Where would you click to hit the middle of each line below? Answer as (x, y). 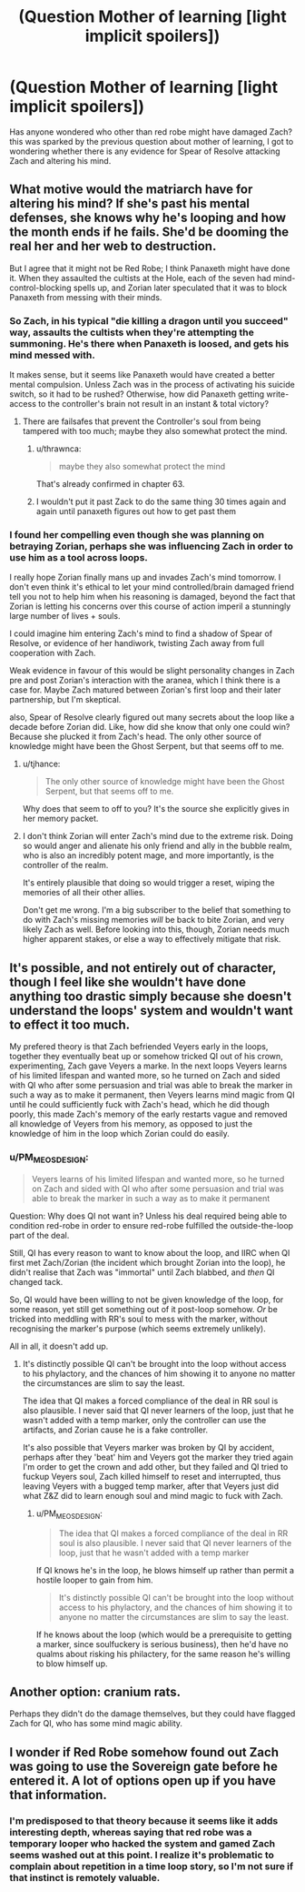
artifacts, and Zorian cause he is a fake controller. (115, 1430)
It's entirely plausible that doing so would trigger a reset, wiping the (148, 883)
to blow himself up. (72, 1664)
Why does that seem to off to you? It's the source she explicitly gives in (156, 809)
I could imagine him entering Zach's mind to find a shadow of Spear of (141, 633)
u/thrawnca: (59, 449)
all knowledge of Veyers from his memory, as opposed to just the (131, 1124)
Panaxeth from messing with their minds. (86, 297)
